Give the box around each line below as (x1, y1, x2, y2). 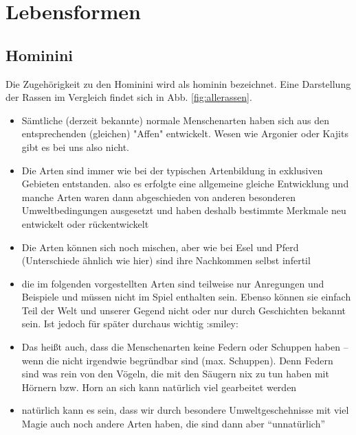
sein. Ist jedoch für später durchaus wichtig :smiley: (21, 316, 238, 331)
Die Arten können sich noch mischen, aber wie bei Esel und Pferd (21, 239, 299, 254)
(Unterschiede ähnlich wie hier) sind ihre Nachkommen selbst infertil (21, 253, 311, 268)
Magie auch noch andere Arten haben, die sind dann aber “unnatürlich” (21, 416, 326, 431)
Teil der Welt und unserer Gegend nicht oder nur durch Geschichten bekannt (21, 303, 346, 317)
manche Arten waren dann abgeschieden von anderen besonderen (21, 189, 296, 204)
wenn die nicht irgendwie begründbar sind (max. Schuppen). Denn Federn (21, 353, 333, 367)
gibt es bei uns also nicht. (21, 139, 129, 154)
